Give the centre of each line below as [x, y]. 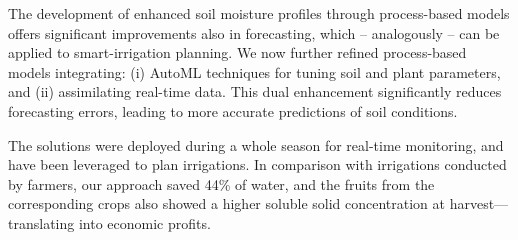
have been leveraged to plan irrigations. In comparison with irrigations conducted [257, 164]
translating [41, 222]
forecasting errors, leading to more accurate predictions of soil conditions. [233, 110]
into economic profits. [144, 222]
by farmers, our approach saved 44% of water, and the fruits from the [221, 183]
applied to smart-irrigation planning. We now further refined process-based [237, 52]
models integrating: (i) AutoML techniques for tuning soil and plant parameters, [254, 71]
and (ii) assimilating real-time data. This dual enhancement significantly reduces [255, 91]
